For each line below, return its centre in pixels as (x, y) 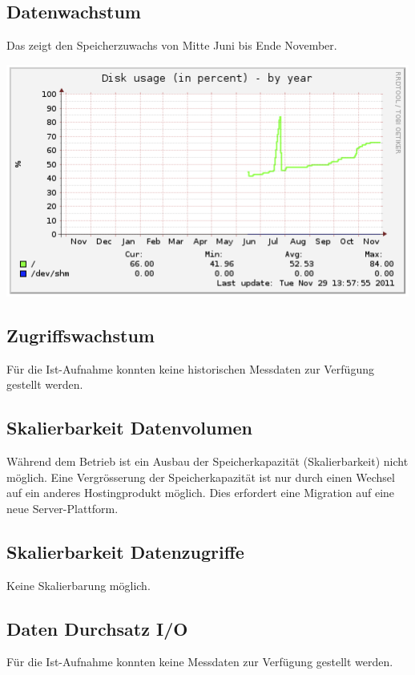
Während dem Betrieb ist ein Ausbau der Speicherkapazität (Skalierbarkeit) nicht (207, 461)
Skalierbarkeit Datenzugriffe (125, 551)
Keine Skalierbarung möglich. (79, 585)
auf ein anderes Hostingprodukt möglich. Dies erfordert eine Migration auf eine (201, 493)
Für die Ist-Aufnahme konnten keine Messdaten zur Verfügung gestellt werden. (200, 662)
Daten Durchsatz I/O (97, 628)
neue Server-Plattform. (62, 508)
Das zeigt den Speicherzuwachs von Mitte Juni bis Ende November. (172, 45)
